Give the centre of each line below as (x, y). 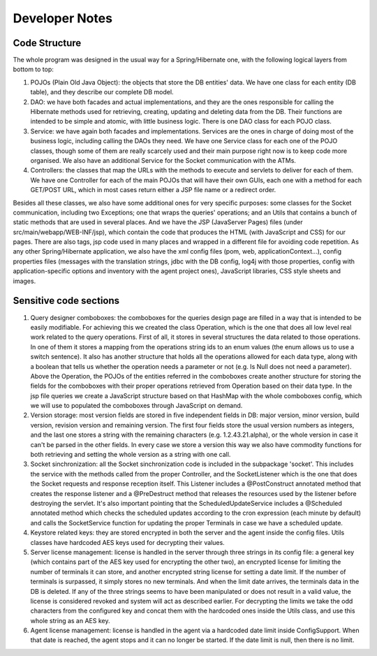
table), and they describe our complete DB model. (102, 92)
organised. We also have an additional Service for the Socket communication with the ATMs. (163, 160)
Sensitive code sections (66, 301)
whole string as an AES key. (70, 620)
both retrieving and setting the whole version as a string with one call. (131, 455)
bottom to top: (33, 69)
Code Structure (47, 43)
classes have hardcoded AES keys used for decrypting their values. (127, 542)
